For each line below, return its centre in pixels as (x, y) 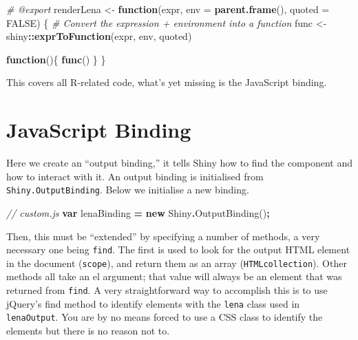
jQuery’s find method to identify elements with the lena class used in (153, 303)
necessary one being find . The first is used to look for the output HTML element (178, 249)
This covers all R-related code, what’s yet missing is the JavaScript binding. (167, 82)
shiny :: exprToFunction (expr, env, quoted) (99, 36)
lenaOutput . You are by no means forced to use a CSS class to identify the (165, 317)
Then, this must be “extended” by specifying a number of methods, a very (163, 236)
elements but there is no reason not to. (88, 330)
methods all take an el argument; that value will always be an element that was (174, 276)
